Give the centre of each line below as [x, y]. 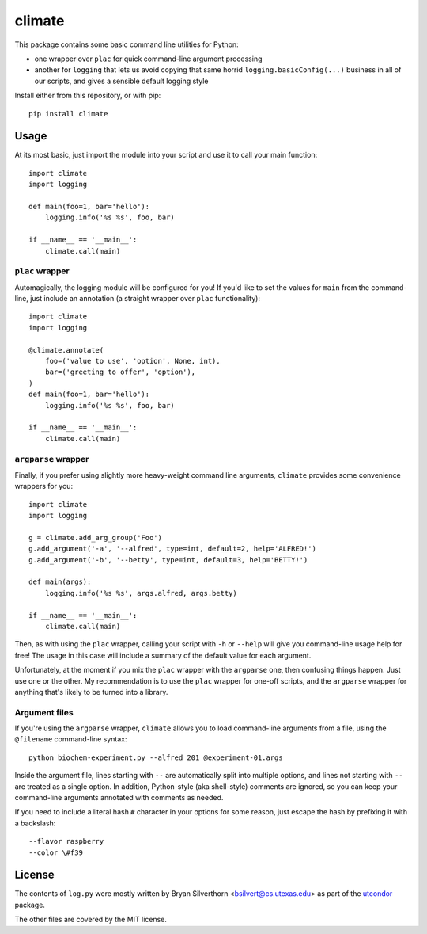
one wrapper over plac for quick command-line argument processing [148, 59]
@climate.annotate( [66, 350]
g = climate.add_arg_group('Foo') [95, 538]
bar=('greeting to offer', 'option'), [120, 372]
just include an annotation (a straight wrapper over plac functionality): [145, 299]
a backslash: [35, 823]
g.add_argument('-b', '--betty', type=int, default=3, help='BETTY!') [168, 560]
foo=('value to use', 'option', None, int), [132, 361]
